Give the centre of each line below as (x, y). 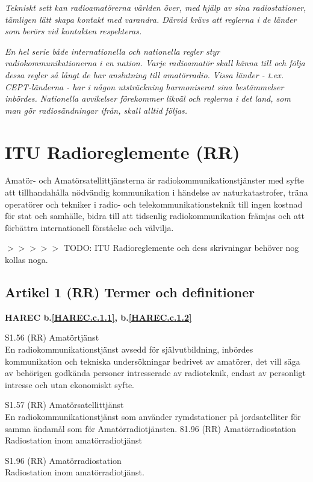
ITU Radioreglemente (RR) (122, 151)
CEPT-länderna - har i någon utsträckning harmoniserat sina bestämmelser (144, 86)
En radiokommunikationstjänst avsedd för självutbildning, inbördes (129, 349)
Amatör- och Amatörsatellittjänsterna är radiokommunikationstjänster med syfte (154, 180)
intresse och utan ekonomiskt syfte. (70, 384)
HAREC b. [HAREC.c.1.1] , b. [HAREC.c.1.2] (98, 317)
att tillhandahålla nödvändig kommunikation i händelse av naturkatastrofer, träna (156, 192)
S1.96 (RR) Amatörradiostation (63, 460)
